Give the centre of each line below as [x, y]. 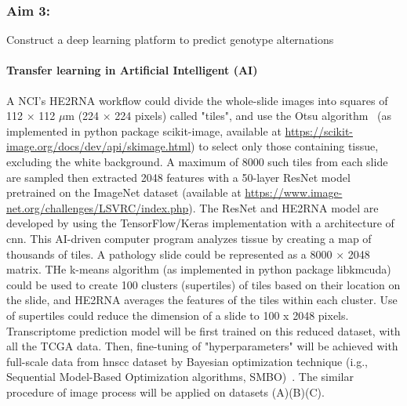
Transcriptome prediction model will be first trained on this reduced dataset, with [203, 330]
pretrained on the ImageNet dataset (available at [124, 192]
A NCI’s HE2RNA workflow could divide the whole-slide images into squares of [197, 100]
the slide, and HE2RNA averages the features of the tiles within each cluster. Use [202, 300]
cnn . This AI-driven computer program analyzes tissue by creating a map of [189, 238]
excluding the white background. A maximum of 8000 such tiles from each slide [197, 161]
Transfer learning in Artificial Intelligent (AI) [132, 70]
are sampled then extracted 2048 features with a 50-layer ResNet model [178, 177]
